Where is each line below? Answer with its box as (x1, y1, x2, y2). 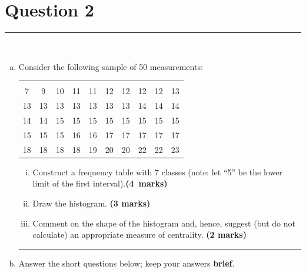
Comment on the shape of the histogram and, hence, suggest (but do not (32, 217, 295, 229)
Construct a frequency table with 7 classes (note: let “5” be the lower (32, 165, 282, 178)
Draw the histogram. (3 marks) (32, 197, 151, 209)
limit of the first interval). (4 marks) (32, 177, 168, 189)
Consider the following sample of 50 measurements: (18, 60, 203, 72)
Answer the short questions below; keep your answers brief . (18, 257, 235, 269)
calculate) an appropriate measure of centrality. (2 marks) (32, 228, 247, 241)
